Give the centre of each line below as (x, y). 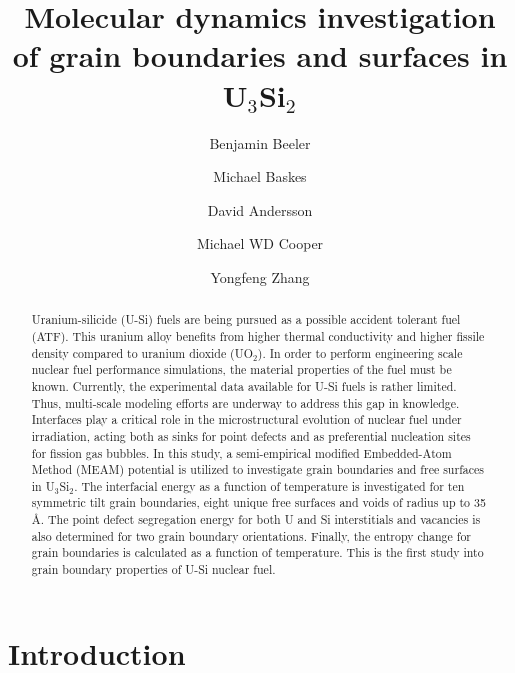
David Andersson (260, 209)
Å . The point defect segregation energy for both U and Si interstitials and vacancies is (256, 519)
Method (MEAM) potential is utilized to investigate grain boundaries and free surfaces (257, 469)
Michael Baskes (260, 176)
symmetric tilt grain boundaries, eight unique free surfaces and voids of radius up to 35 (258, 502)
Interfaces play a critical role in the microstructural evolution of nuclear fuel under (246, 419)
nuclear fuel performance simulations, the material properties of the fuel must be (241, 369)
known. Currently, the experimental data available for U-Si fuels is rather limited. (244, 385)
